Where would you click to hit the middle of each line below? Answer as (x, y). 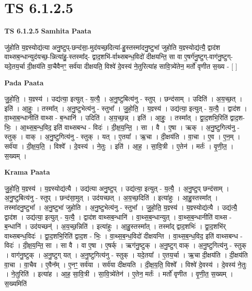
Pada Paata (24, 82)
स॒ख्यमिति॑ (16, 283)
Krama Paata (27, 172)
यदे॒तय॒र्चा (15, 66)
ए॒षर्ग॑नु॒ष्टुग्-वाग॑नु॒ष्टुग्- (209, 57)
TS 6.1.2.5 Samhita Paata (48, 31)
